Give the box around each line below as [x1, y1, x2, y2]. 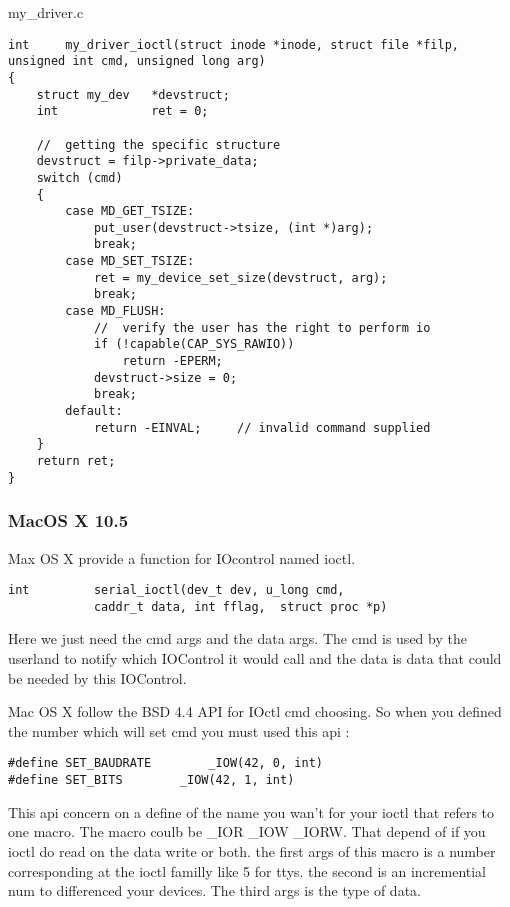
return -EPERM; [122, 354, 223, 369]
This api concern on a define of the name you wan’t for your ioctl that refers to [8, 801, 495, 822]
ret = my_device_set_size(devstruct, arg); [93, 270, 388, 285]
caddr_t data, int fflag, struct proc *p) [93, 599, 388, 614]
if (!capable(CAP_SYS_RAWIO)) [93, 337, 295, 352]
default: [65, 404, 123, 419]
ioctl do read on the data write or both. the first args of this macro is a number [8, 840, 496, 861]
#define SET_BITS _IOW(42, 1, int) [8, 773, 295, 788]
